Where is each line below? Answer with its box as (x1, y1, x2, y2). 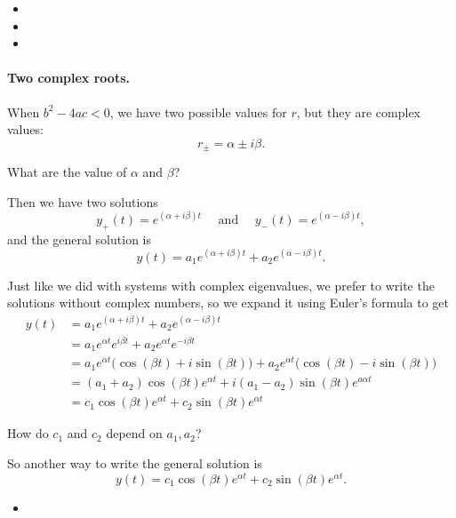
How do (7, 424, 49, 442)
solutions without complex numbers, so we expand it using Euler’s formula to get (7, 293, 449, 312)
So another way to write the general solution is (7, 454, 262, 472)
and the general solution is (7, 229, 151, 248)
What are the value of (7, 163, 127, 181)
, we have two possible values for (109, 102, 287, 121)
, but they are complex (296, 102, 421, 121)
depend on (106, 424, 163, 442)
